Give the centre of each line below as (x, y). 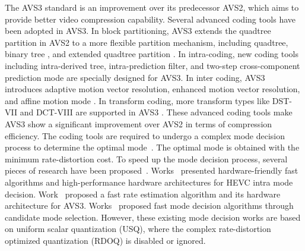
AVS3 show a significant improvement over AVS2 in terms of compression (139, 123)
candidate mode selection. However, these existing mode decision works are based (153, 217)
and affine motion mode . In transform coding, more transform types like (137, 100)
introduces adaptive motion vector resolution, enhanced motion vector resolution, (152, 89)
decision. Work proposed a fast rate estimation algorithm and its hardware (143, 194)
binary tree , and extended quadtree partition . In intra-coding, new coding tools (152, 54)
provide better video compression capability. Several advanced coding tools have (150, 19)
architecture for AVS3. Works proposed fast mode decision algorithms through (149, 205)
